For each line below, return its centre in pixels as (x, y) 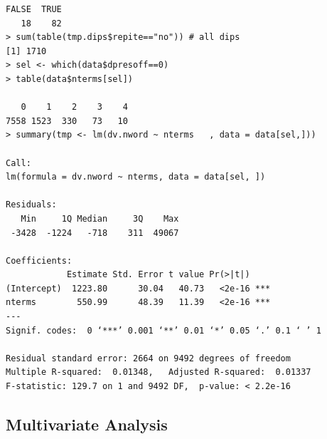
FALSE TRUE (34, 9)
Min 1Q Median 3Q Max (100, 218)
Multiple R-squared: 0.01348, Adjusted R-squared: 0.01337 (159, 372)
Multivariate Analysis (87, 424)
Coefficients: (39, 260)
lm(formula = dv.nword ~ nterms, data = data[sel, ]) (136, 177)
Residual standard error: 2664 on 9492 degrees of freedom (148, 358)
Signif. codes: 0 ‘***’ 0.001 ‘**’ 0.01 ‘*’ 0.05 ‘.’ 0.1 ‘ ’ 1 (163, 330)
